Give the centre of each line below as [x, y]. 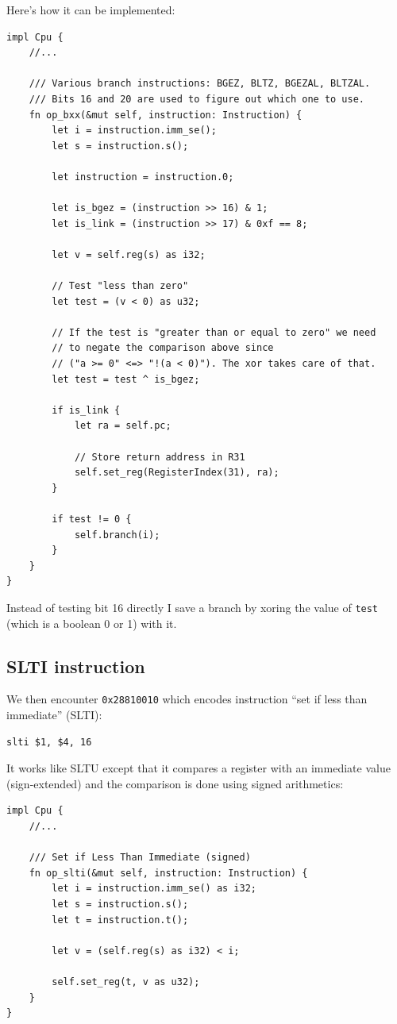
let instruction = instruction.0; [143, 177]
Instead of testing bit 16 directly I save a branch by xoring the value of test [193, 607]
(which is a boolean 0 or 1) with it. [92, 623]
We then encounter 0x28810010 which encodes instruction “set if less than [187, 699]
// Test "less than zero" [120, 286]
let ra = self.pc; [123, 426]
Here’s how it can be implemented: [91, 10]
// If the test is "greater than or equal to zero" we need [214, 332]
